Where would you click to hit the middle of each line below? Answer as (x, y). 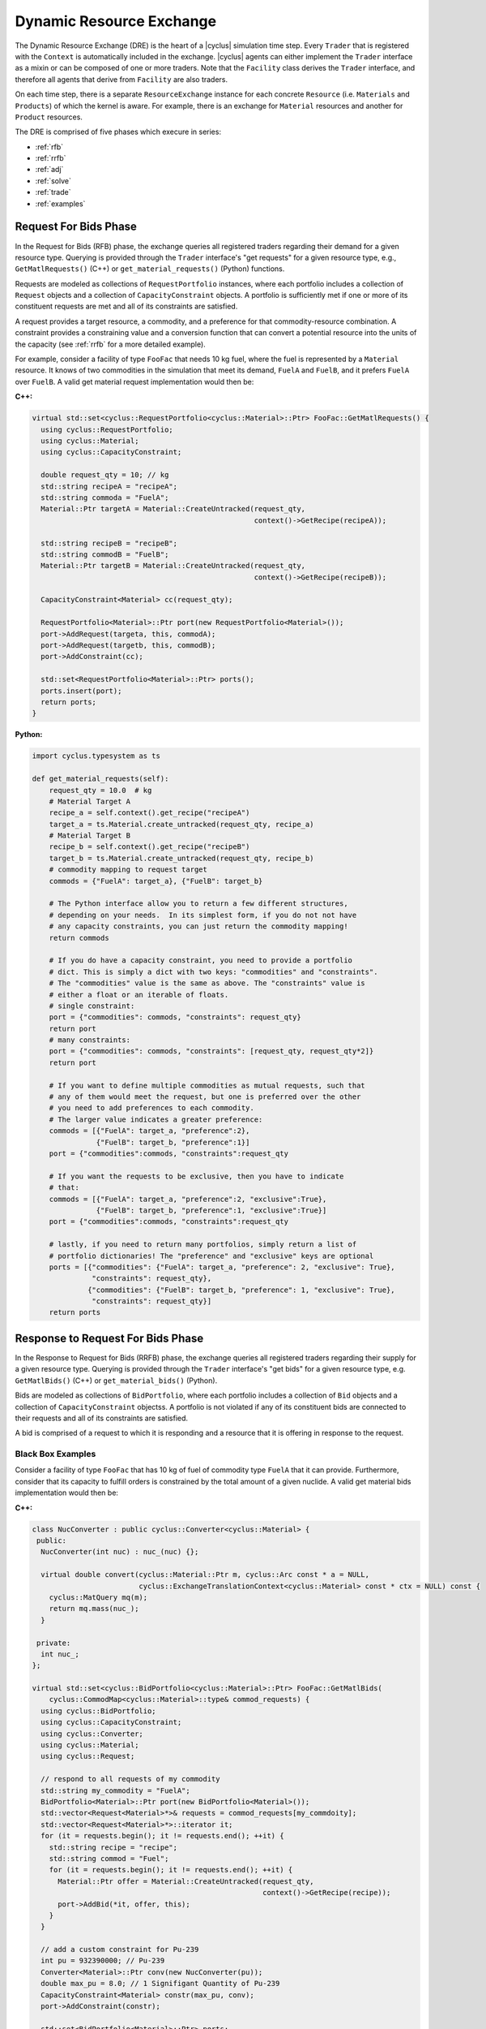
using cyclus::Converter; (92, 1734)
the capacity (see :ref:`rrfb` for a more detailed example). (110, 344)
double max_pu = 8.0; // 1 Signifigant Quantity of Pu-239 (160, 1984)
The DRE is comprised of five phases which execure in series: (118, 132)
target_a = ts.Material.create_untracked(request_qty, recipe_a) (181, 824)
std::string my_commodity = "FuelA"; (115, 1790)
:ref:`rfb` (49, 147)
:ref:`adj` (49, 170)
